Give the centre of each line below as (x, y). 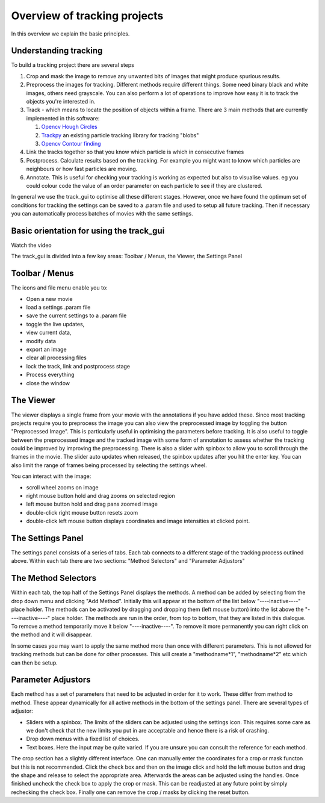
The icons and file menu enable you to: (59, 288)
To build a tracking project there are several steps (73, 65)
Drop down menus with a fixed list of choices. (83, 739)
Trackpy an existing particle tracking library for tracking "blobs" (120, 135)
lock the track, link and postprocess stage (78, 366)
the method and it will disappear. (52, 634)
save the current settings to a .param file (76, 315)
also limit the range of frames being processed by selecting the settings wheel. (109, 465)
